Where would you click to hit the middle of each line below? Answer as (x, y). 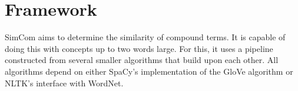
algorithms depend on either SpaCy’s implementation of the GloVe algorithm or (149, 71)
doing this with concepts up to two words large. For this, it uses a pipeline (139, 48)
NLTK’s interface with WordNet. (64, 83)
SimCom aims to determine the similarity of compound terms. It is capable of (145, 37)
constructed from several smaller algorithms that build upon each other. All (142, 60)
